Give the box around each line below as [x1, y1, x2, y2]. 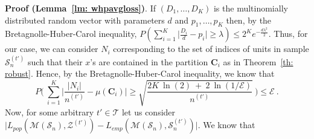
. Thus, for [268, 27, 308, 40]
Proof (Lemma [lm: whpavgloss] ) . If [5, 2, 156, 14]
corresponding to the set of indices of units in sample [113, 42, 309, 55]
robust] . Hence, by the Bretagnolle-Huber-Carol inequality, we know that [5, 67, 275, 80]
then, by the [226, 13, 272, 26]
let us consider [121, 105, 176, 118]
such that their [27, 55, 83, 68]
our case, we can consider [5, 42, 98, 55]
